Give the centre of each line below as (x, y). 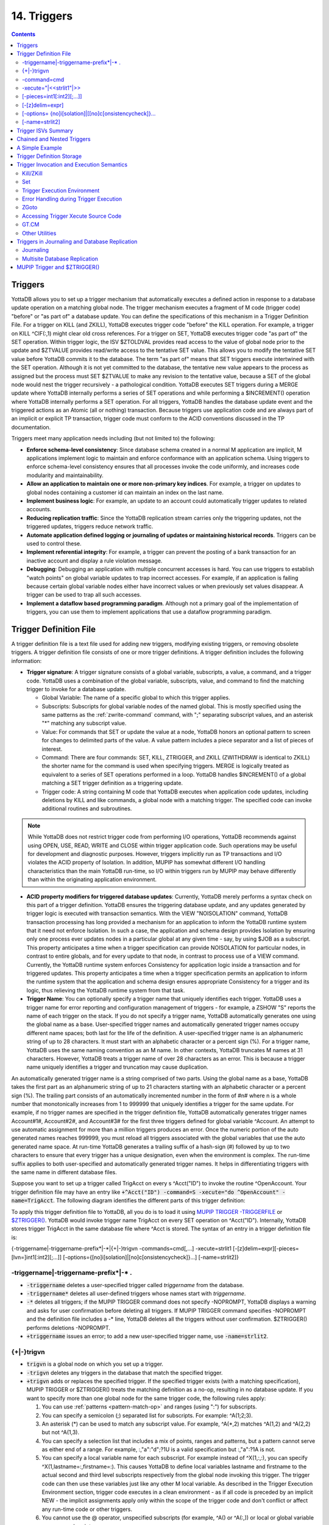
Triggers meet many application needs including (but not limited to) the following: (113, 439)
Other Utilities (39, 233)
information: (27, 661)
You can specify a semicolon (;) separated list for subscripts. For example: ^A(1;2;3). (147, 1415)
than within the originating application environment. (92, 880)
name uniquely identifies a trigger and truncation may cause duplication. (117, 1067)
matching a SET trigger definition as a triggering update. (112, 783)
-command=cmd (43, 79)
